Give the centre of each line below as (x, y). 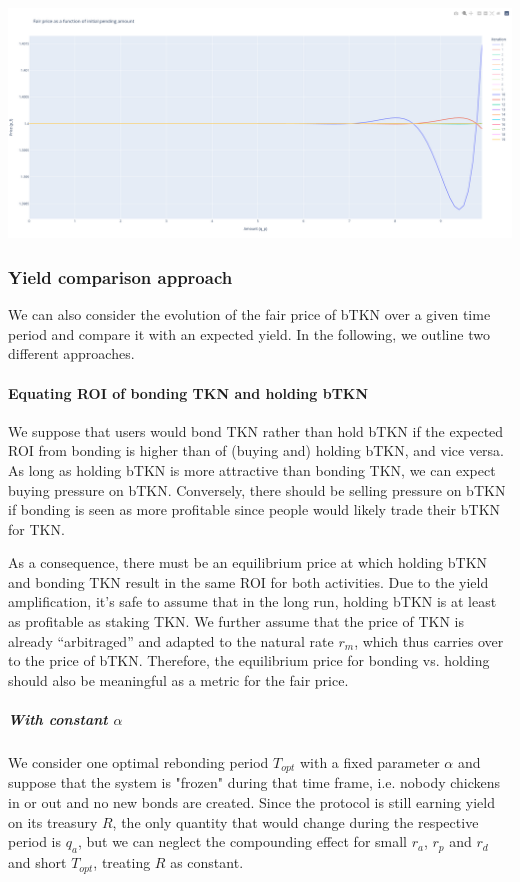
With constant (58, 719)
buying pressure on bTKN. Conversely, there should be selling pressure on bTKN (257, 489)
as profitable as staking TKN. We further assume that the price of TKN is (236, 621)
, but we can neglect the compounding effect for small (242, 841)
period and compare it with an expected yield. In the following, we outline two (249, 333)
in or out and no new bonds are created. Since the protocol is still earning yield (251, 802)
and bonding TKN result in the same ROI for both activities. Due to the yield (248, 581)
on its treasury (53, 821)
